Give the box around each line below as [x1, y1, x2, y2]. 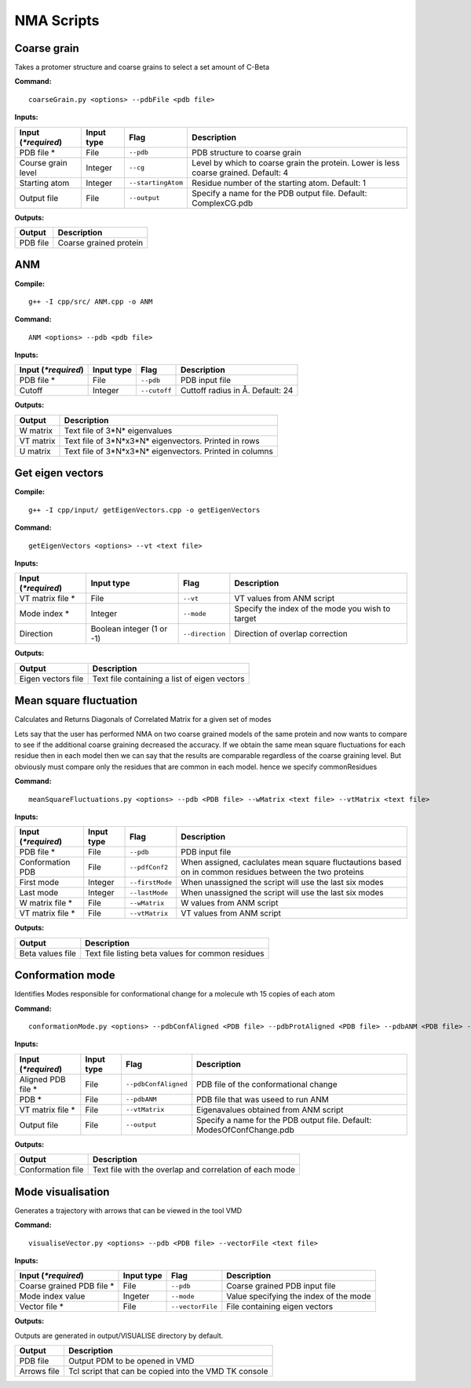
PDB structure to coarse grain [192, 147, 301, 158]
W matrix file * [19, 898, 73, 909]
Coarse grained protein [57, 238, 144, 249]
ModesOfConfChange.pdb [196, 1124, 294, 1135]
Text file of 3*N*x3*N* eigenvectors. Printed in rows [64, 435, 261, 446]
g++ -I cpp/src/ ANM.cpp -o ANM [28, 297, 153, 306]
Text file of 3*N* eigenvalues [64, 424, 173, 435]
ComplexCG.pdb [192, 197, 254, 208]
